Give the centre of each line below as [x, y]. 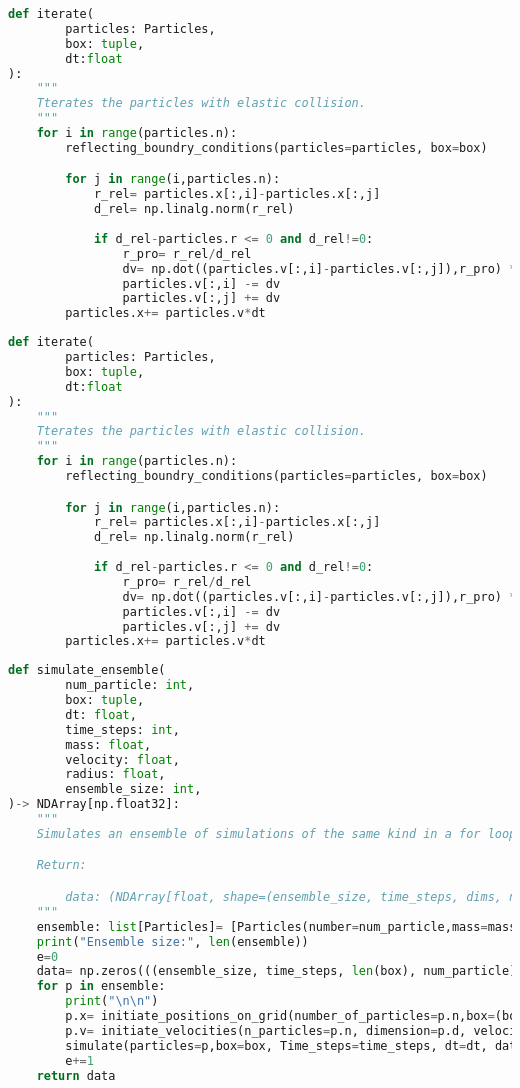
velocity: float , [122, 759]
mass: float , [108, 744]
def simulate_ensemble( [87, 670]
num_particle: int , [130, 685]
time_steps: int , [122, 729]
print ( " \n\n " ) [112, 1001]
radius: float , [115, 774]
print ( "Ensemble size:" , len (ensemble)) [172, 941]
